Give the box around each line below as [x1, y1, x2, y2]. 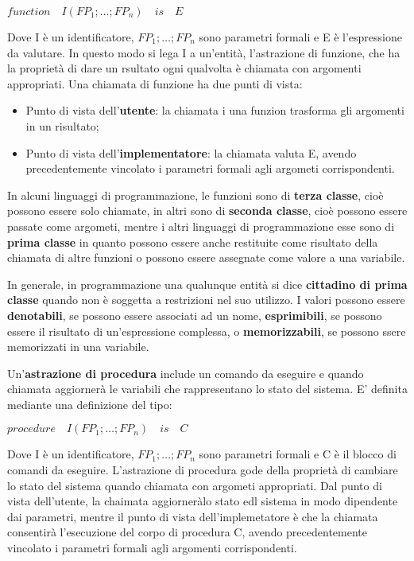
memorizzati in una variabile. [7, 338, 149, 355]
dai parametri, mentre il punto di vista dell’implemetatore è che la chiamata [7, 508, 378, 524]
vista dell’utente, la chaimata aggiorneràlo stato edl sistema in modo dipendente [7, 493, 398, 509]
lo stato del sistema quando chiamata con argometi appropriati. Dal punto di [7, 477, 382, 493]
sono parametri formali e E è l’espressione [199, 29, 402, 45]
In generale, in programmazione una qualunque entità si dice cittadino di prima [7, 275, 408, 292]
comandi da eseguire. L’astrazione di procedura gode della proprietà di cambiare [7, 462, 398, 478]
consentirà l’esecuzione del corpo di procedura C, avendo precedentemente [7, 524, 367, 540]
